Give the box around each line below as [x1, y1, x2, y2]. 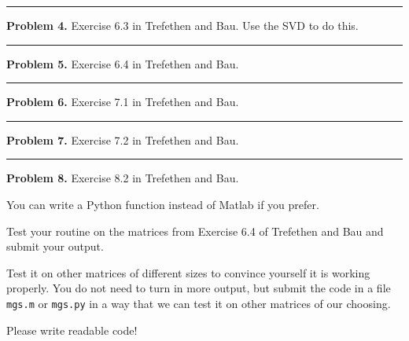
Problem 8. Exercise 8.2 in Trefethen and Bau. [6, 170, 239, 186]
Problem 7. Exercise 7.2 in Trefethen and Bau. [6, 131, 239, 148]
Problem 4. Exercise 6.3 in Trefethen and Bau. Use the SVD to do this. [6, 17, 359, 33]
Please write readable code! [6, 321, 138, 338]
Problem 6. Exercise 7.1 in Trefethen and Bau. [6, 93, 239, 110]
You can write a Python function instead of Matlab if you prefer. [6, 196, 319, 212]
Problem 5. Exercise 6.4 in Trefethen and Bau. [6, 55, 239, 71]
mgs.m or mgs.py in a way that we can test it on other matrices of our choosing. [6, 295, 391, 311]
